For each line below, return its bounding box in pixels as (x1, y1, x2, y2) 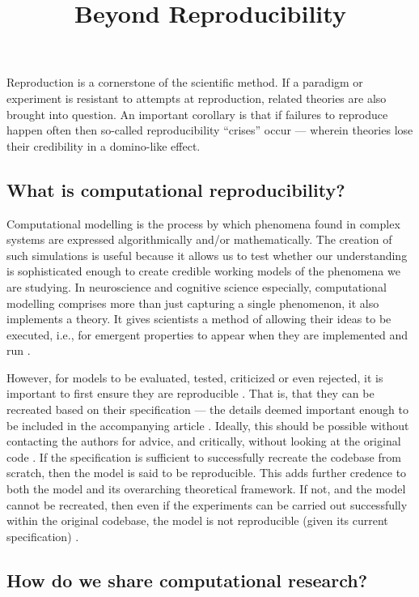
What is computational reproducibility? (6, 177, 345, 202)
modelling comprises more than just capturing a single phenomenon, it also (6, 294, 379, 311)
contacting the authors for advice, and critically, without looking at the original (6, 433, 401, 450)
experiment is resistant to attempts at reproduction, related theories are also (6, 89, 387, 106)
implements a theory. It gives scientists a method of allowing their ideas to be (6, 310, 391, 327)
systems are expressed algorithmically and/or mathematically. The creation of (6, 231, 392, 248)
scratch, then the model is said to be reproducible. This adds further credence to (6, 464, 407, 481)
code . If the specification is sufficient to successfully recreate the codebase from (6, 448, 401, 465)
